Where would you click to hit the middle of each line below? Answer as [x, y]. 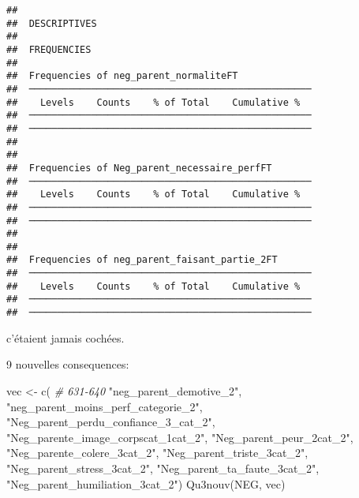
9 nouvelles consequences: [68, 364]
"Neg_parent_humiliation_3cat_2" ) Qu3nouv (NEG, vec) [146, 483]
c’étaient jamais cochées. [65, 337]
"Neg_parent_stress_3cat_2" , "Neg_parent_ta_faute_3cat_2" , [163, 468]
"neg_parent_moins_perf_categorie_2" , [105, 406]
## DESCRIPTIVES [52, 23]
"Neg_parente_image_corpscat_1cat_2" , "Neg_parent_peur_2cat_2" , [180, 437]
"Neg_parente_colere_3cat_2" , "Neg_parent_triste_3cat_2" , [157, 453]
